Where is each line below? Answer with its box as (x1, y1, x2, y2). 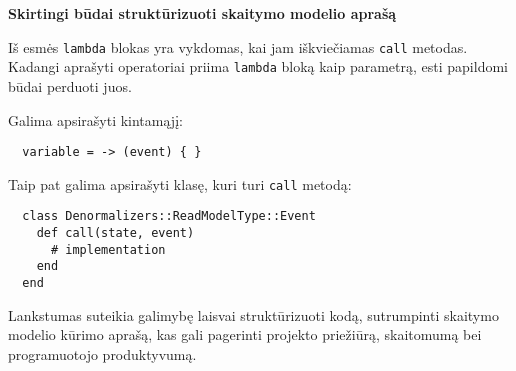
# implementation (50, 242, 166, 257)
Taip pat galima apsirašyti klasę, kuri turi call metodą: (8, 173, 352, 194)
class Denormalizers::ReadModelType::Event (22, 209, 316, 224)
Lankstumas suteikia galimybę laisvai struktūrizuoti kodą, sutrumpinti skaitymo (8, 304, 499, 325)
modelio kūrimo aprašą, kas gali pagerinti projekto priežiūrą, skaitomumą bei (8, 324, 482, 345)
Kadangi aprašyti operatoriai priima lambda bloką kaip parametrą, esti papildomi (8, 56, 508, 77)
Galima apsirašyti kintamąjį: (8, 109, 183, 130)
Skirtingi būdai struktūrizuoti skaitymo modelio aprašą (8, 3, 397, 23)
